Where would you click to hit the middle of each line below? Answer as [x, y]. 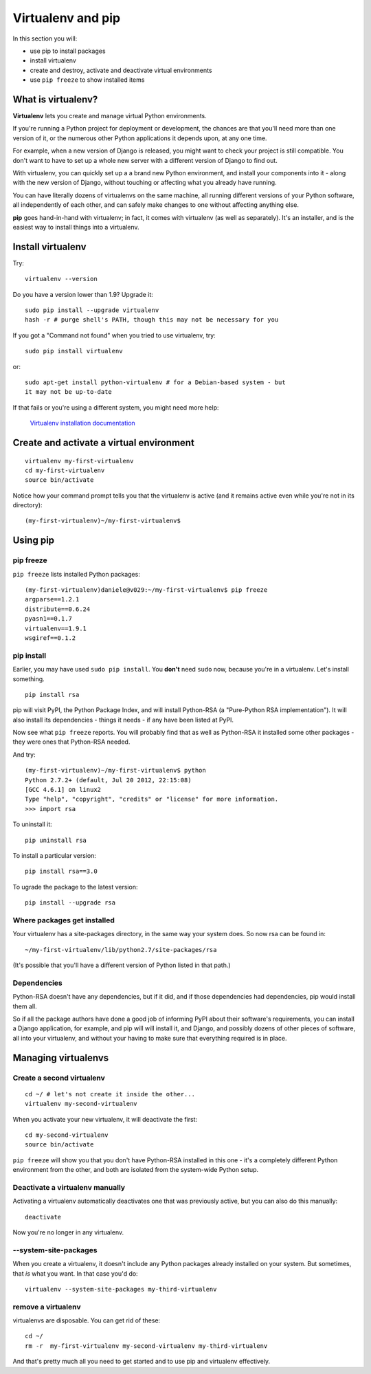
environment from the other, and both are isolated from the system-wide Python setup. [136, 1170]
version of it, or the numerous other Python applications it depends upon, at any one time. [140, 138]
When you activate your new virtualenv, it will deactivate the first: [105, 1119]
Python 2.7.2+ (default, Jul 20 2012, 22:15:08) [108, 780]
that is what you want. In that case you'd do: [75, 1273]
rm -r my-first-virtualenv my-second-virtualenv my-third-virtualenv [146, 1346]
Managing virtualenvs [61, 1057]
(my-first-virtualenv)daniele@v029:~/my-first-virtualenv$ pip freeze [146, 590]
